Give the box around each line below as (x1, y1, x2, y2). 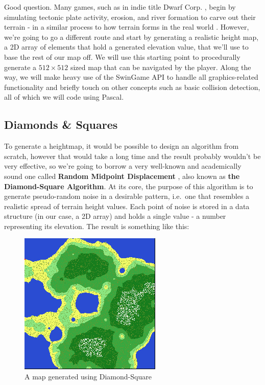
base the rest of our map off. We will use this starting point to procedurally (4, 51, 240, 62)
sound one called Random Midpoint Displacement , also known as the (4, 170, 240, 181)
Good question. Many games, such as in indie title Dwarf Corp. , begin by (4, 2, 236, 12)
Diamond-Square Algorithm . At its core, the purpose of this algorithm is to (4, 180, 253, 191)
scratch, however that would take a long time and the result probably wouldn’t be (4, 150, 261, 161)
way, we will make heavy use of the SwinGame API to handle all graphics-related (4, 72, 258, 82)
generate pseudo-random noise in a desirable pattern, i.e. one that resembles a (4, 191, 250, 201)
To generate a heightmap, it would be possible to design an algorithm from (4, 141, 239, 151)
